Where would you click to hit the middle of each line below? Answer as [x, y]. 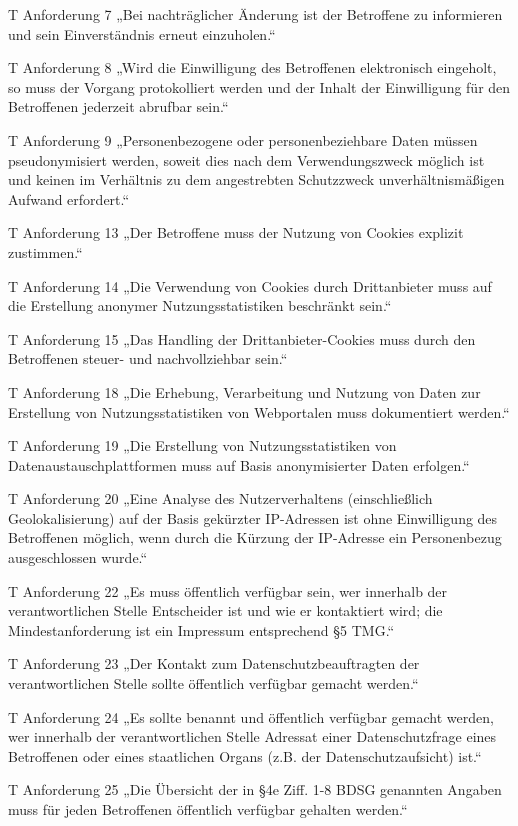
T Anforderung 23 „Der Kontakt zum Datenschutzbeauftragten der [214, 663]
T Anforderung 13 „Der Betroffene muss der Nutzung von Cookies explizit [236, 232]
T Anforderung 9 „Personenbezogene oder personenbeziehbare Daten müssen [243, 139]
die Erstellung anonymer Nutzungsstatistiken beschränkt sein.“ [200, 305]
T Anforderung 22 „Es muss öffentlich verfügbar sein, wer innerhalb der [228, 590]
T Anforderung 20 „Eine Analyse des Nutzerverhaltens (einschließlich [220, 498]
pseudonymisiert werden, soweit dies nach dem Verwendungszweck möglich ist [246, 159]
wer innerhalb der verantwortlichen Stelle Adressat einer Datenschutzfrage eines [252, 736]
